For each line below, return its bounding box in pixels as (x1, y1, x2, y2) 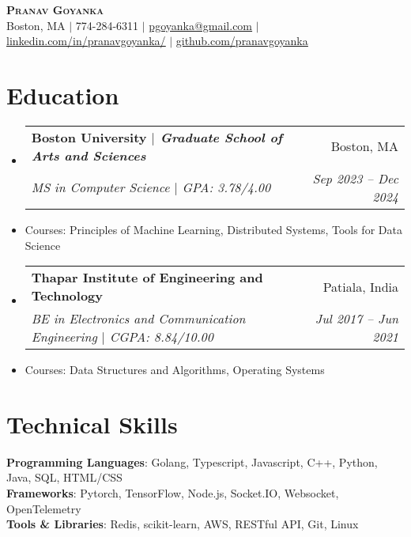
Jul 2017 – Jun (315, 309, 398, 328)
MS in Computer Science (31, 178, 170, 197)
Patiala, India (322, 277, 398, 296)
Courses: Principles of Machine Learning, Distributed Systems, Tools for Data (25, 221, 402, 237)
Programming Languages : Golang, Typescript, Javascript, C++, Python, (6, 453, 378, 470)
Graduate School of (160, 127, 283, 146)
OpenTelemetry (6, 500, 81, 516)
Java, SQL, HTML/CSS (6, 469, 123, 486)
